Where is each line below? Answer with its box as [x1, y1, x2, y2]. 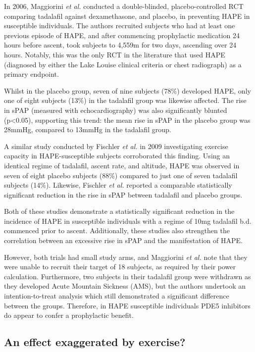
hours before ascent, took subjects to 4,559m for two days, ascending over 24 [4, 40, 237, 50]
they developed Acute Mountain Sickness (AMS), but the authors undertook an [4, 281, 246, 291]
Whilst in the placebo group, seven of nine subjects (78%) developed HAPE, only [4, 85, 251, 96]
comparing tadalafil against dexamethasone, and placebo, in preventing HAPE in [4, 10, 250, 21]
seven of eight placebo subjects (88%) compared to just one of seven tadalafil [4, 170, 238, 180]
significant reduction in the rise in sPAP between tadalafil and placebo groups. [4, 189, 243, 200]
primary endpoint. [4, 69, 59, 79]
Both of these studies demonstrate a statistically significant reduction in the [4, 206, 235, 216]
